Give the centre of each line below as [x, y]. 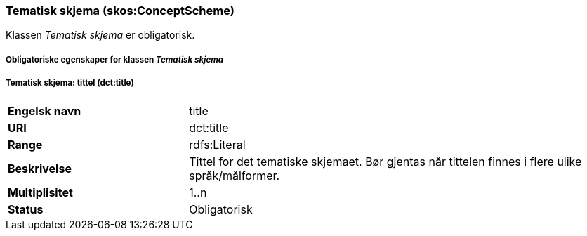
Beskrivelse [40, 168]
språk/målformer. [235, 175]
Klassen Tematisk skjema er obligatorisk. [100, 35]
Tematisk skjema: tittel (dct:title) [70, 83]
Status [26, 209]
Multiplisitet [40, 192]
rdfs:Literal [217, 144]
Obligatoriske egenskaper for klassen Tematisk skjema [115, 59]
